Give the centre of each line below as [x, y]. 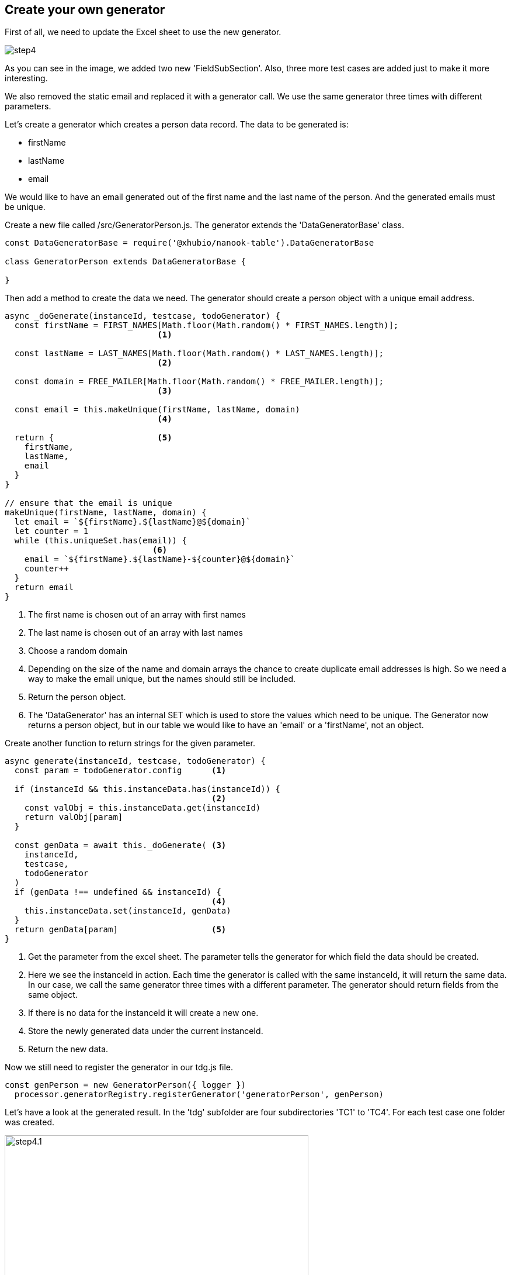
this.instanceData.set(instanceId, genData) [128, 911]
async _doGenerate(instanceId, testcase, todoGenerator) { [143, 316]
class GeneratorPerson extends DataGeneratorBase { [126, 262]
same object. [53, 995]
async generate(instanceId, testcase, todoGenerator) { [135, 761]
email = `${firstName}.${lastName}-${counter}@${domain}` [160, 559]
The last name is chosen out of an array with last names [135, 633]
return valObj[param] [74, 817]
